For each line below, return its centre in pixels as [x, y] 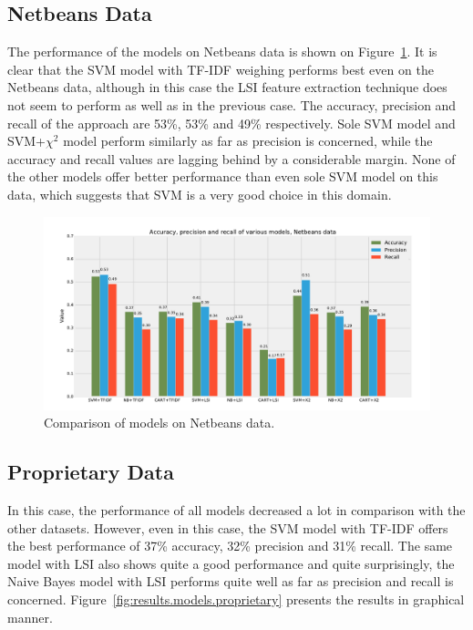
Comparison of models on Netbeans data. [159, 423]
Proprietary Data [91, 472]
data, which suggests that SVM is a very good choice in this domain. [200, 194]
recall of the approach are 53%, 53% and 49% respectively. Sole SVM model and [231, 123]
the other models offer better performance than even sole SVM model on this [223, 176]
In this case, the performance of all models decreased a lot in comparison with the [236, 509]
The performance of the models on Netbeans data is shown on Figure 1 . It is [222, 52]
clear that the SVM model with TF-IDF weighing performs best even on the [221, 69]
